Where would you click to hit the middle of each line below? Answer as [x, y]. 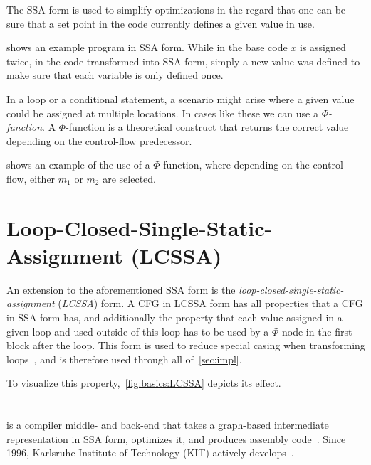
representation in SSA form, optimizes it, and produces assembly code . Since [176, 438]
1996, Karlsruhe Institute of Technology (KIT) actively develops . [150, 453]
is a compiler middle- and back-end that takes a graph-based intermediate [168, 425]
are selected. [129, 178]
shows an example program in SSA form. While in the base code [147, 47]
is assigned [323, 47]
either [43, 178]
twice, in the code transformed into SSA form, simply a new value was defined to [183, 61]
